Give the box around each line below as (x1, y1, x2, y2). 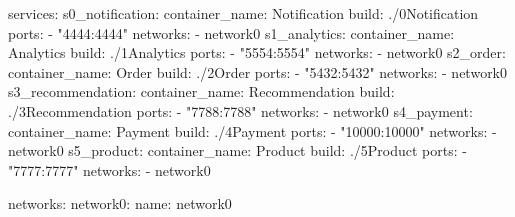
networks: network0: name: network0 (8, 193, 232, 214)
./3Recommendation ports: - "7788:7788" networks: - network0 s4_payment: (8, 100, 473, 121)
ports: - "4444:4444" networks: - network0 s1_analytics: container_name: (8, 22, 455, 43)
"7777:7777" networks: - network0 (8, 159, 211, 180)
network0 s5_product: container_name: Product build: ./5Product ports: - (8, 140, 467, 161)
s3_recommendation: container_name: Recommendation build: (8, 81, 395, 102)
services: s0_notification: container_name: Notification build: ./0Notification (8, 3, 479, 23)
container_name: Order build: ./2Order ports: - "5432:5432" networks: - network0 (8, 61, 508, 82)
